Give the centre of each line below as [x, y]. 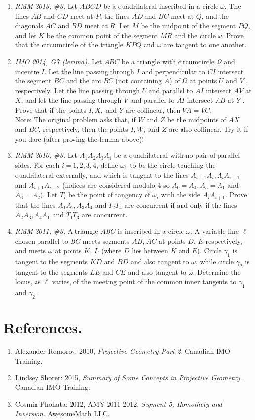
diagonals [29, 25]
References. [43, 327]
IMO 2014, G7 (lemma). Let [58, 61]
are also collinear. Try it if [208, 129]
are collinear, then [153, 109]
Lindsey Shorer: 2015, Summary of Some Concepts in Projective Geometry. [128, 377]
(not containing [139, 81]
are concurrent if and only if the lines [181, 205]
